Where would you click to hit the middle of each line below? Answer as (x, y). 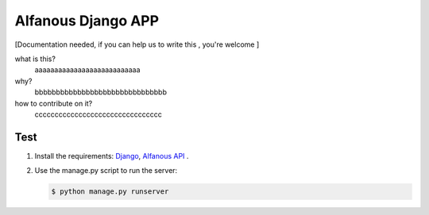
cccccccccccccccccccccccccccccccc (98, 114)
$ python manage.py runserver (110, 192)
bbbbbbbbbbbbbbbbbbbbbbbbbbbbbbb (100, 92)
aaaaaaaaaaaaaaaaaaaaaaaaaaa (87, 70)
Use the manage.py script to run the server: (106, 171)
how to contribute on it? (54, 103)
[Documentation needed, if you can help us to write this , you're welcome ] (137, 44)
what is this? (35, 59)
